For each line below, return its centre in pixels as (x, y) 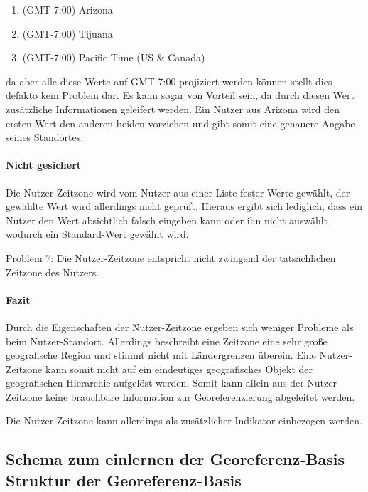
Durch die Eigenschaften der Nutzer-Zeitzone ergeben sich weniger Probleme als (180, 326)
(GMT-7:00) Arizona (67, 9)
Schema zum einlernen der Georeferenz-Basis (175, 459)
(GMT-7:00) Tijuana (67, 33)
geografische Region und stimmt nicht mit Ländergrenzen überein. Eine (161, 355)
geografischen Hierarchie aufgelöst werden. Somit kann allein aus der (155, 383)
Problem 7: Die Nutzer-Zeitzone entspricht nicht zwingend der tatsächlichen (171, 257)
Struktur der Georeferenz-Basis (124, 480)
